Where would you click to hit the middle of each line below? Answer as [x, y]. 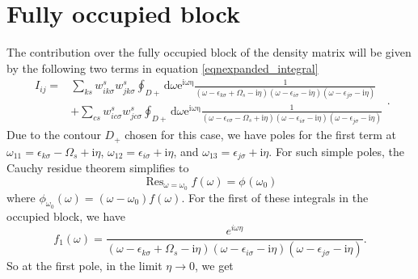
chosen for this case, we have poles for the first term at [260, 135]
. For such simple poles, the [337, 151]
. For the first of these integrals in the [275, 197]
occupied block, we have [66, 216]
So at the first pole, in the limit [84, 266]
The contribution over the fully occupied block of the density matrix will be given [209, 52]
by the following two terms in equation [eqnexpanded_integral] [163, 68]
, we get [214, 266]
